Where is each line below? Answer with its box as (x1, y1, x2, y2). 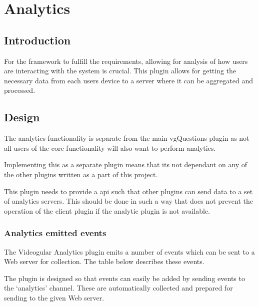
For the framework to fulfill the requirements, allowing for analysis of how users (4, 55, 248, 66)
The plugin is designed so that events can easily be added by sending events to (4, 273, 245, 283)
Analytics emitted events (4, 227, 106, 239)
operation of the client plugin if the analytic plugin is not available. (4, 205, 210, 216)
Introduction (4, 32, 71, 47)
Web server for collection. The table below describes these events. (4, 256, 204, 267)
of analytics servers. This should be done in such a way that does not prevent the (4, 196, 253, 206)
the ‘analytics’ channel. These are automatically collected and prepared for (4, 283, 233, 293)
